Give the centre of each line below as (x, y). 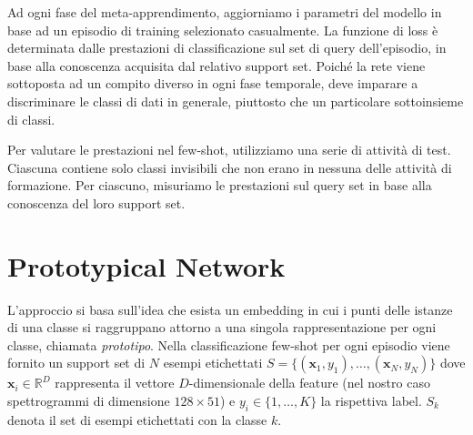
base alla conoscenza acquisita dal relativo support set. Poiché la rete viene (216, 65)
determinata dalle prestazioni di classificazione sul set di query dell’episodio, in (227, 48)
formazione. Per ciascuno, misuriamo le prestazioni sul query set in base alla (220, 185)
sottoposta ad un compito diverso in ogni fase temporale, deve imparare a (213, 83)
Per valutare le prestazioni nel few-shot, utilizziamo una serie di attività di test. (229, 150)
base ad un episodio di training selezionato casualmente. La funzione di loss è (223, 30)
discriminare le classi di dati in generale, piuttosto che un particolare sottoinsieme (236, 101)
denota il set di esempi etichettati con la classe (137, 419)
